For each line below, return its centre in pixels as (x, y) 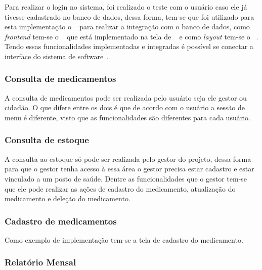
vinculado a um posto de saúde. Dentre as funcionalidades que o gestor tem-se (126, 178)
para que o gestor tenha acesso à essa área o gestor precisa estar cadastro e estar (129, 169)
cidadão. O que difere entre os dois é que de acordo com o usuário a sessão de (125, 107)
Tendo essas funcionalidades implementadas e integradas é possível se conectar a (129, 46)
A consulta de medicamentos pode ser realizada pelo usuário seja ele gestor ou (126, 97)
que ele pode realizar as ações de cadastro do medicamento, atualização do (120, 188)
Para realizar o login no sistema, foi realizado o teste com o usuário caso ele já (126, 7)
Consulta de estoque (47, 140)
